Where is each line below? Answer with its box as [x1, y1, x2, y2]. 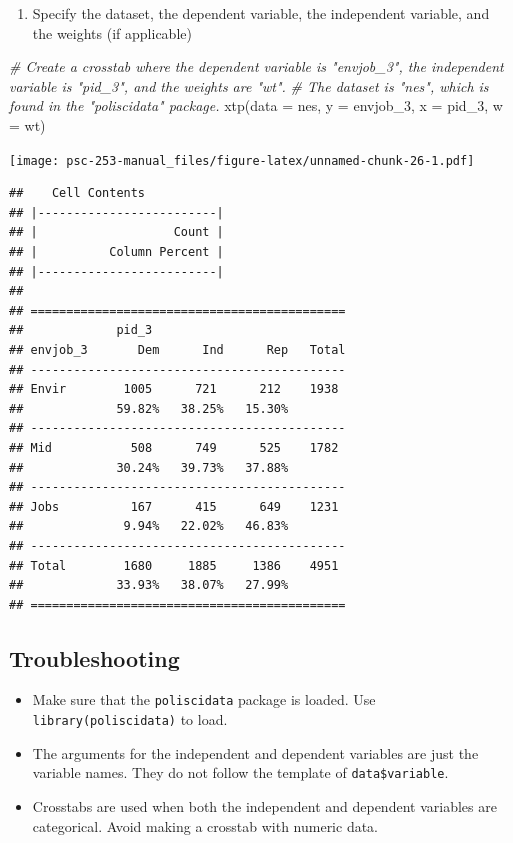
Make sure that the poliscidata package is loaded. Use [32, 689, 376, 710]
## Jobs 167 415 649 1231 [9, 499, 339, 514]
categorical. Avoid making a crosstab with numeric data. [32, 815, 379, 836]
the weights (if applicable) [32, 22, 192, 43]
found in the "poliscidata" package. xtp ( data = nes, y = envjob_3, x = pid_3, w [9, 95, 503, 116]
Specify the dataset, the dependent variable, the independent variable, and [32, 3, 490, 23]
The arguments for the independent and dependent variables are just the [32, 742, 479, 763]
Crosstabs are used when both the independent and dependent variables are [32, 796, 497, 817]
